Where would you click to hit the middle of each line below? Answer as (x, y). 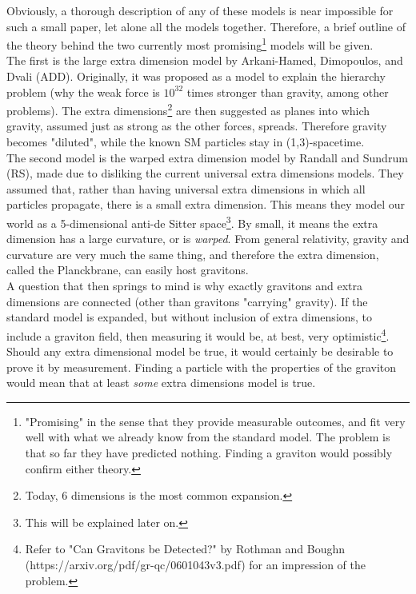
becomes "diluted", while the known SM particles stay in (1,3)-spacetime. (186, 142)
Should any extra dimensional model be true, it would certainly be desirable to (200, 351)
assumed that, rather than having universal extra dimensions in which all (186, 188)
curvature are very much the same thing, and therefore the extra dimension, (193, 254)
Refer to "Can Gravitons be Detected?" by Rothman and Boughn (185, 549)
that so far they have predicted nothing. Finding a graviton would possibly (209, 453)
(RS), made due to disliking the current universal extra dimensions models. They (205, 173)
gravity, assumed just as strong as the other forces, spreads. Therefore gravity (197, 126)
